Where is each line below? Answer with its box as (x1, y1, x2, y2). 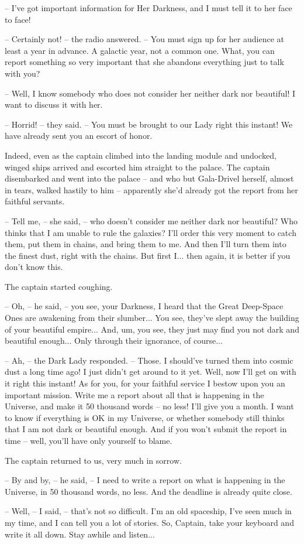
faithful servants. (5, 195, 65, 207)
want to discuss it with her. (5, 98, 103, 111)
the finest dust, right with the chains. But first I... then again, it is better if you (5, 249, 291, 261)
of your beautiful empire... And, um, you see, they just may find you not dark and (5, 323, 299, 335)
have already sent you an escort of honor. (5, 129, 153, 142)
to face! (5, 13, 31, 25)
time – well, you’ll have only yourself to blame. (5, 434, 172, 446)
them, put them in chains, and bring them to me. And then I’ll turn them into (5, 238, 286, 250)
